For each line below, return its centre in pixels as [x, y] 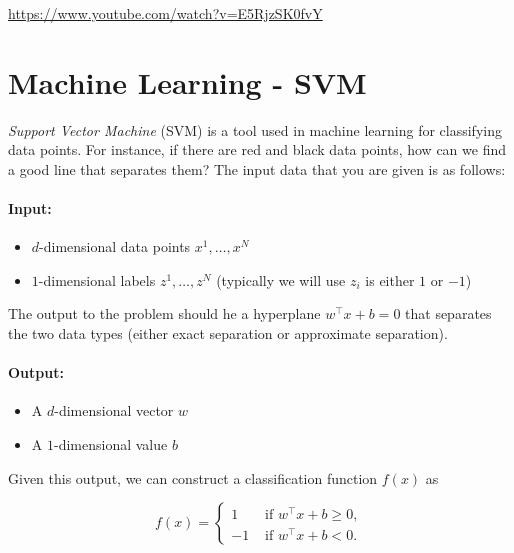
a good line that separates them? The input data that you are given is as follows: [257, 168]
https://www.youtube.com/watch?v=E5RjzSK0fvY [165, 13]
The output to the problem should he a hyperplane [164, 313]
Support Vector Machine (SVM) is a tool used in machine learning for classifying [255, 129]
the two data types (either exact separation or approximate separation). [228, 333]
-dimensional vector [114, 410]
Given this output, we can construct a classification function [193, 477]
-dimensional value [110, 444]
